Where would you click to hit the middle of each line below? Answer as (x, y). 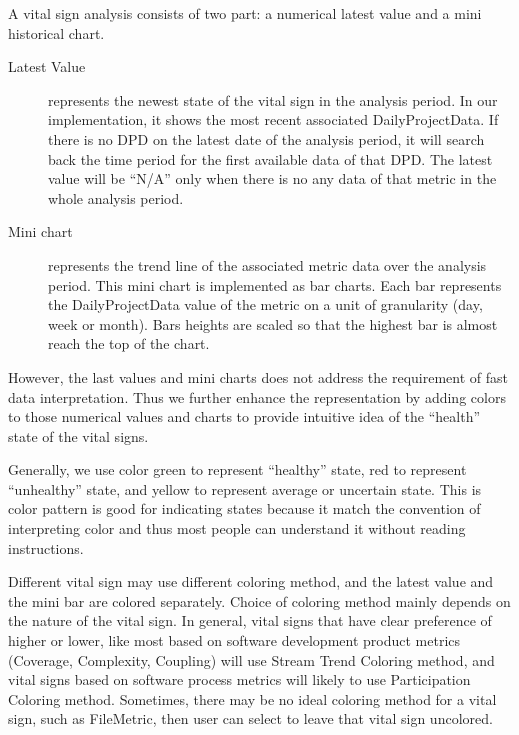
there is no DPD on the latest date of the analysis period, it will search (266, 138)
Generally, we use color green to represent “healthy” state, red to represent (237, 469)
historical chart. (56, 32)
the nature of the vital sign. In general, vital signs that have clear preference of (250, 620)
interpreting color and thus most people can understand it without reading (237, 528)
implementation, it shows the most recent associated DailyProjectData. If (273, 119)
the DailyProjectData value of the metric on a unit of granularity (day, (265, 304)
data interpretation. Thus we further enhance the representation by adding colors (257, 396)
